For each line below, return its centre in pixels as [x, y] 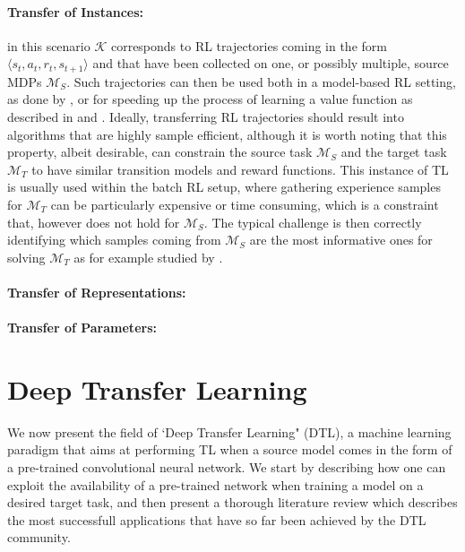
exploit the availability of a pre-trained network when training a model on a [215, 484]
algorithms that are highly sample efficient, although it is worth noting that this [227, 134]
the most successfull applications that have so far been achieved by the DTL [217, 519]
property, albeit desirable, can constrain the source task [160, 152]
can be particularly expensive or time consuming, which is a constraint [245, 204]
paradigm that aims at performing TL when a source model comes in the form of [230, 449]
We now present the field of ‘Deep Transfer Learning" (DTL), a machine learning [229, 431]
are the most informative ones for [341, 240]
